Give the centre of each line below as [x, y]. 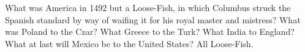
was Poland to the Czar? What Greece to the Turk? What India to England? [150, 32]
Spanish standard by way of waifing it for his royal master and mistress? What [153, 19]
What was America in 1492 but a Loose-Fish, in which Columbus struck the [148, 7]
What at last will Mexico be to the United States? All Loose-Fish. [129, 43]
